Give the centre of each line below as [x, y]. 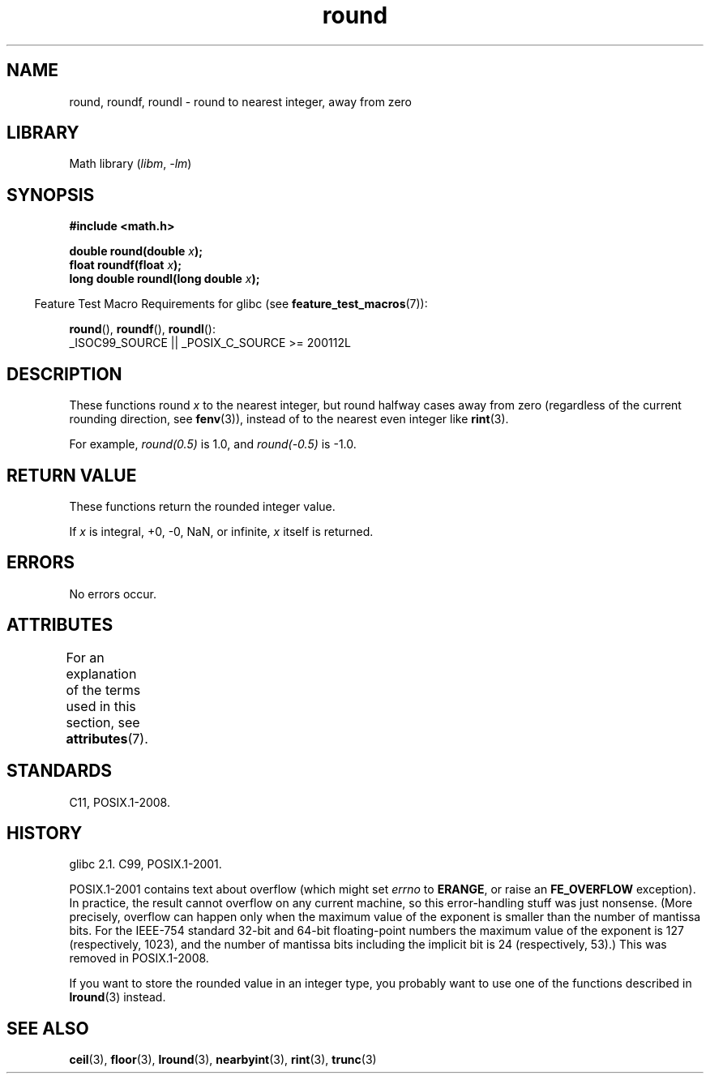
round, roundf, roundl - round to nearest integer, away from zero [240, 101]
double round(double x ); [136, 251]
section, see [103, 722]
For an [85, 657]
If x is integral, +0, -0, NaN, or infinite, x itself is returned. [221, 531]
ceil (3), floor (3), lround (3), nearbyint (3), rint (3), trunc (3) [223, 1060]
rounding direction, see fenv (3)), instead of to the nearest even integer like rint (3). [289, 419]
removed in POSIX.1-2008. [139, 958]
